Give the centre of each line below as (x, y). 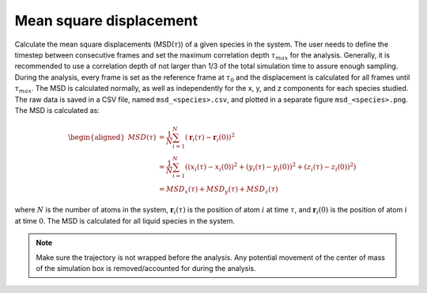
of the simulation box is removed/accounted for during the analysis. (146, 269)
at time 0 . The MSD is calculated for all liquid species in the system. (125, 220)
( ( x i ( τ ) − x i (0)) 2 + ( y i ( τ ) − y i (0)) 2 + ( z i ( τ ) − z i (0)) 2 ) (270, 167)
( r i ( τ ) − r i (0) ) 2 (210, 137)
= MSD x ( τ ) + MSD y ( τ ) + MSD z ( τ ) (218, 190)
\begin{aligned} (96, 137)
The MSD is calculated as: (57, 110)
